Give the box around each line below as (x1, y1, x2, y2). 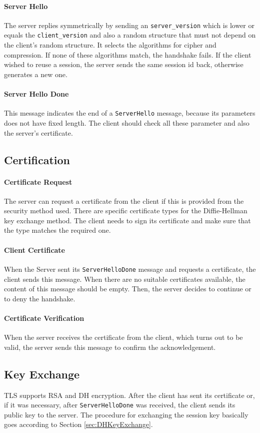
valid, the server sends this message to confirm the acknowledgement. (4, 341, 216, 352)
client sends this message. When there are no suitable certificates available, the (4, 273, 245, 284)
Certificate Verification (4, 312, 84, 323)
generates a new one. (4, 69, 67, 79)
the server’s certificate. (4, 127, 73, 138)
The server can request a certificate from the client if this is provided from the (4, 195, 244, 206)
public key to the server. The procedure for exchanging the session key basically (4, 409, 248, 419)
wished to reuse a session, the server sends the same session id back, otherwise (4, 59, 243, 70)
